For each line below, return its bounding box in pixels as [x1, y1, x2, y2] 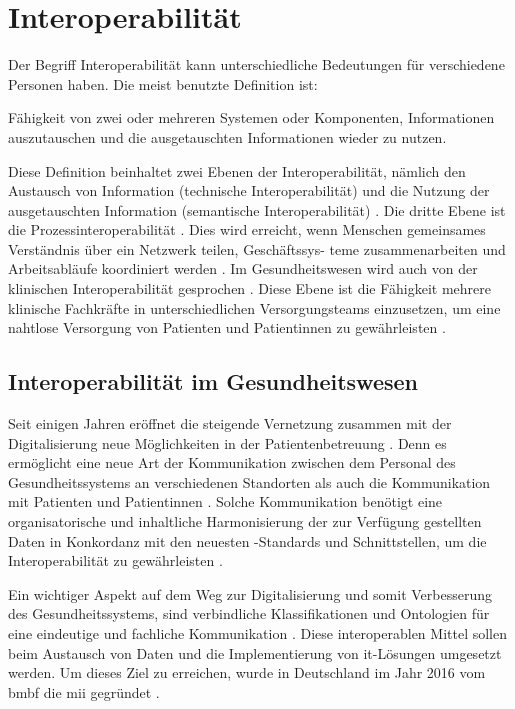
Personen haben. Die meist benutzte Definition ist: [8, 73, 318, 94]
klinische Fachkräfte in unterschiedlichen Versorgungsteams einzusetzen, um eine [8, 297, 501, 318]
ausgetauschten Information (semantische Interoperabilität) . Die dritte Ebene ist [8, 199, 506, 220]
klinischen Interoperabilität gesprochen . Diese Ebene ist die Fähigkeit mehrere [8, 278, 492, 299]
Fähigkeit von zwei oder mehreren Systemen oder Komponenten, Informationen [8, 107, 495, 128]
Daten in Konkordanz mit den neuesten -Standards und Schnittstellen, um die [8, 530, 487, 551]
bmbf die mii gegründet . [8, 681, 160, 702]
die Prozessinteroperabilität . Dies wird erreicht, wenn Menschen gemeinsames [8, 219, 486, 240]
